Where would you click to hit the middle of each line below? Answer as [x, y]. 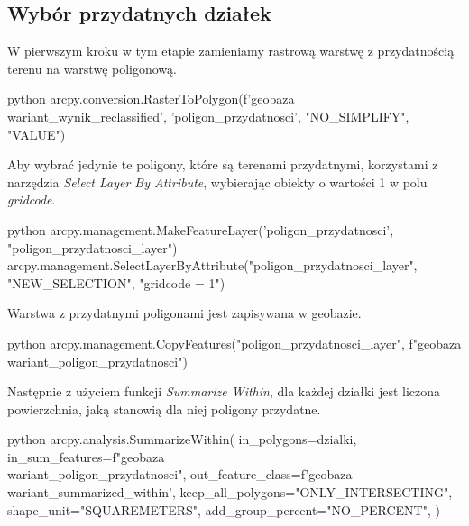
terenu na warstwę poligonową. [92, 68]
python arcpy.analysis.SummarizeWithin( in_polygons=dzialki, [182, 439]
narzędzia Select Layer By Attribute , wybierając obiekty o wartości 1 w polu [217, 181]
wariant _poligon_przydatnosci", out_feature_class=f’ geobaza [180, 474]
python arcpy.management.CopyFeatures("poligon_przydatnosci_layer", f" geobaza [234, 343]
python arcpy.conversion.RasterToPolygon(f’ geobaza [151, 99]
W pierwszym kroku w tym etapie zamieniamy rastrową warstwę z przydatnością [231, 51]
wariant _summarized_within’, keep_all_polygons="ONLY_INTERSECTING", [230, 492]
